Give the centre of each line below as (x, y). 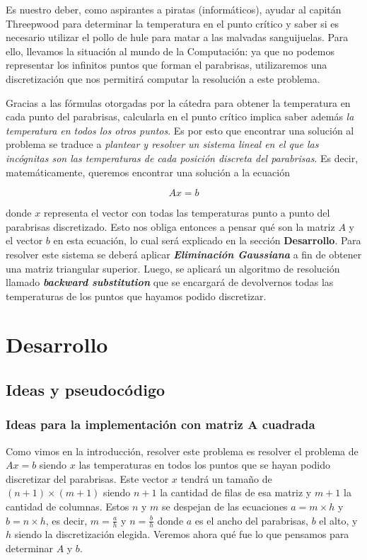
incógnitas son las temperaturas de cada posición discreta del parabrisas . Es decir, (182, 158)
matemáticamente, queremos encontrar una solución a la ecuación (148, 172)
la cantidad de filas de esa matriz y (236, 492)
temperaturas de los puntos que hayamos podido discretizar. (136, 296)
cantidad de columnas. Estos (68, 507)
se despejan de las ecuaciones (225, 507)
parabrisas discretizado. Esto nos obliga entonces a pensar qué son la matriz (170, 226)
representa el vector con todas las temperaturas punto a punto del (187, 213)
